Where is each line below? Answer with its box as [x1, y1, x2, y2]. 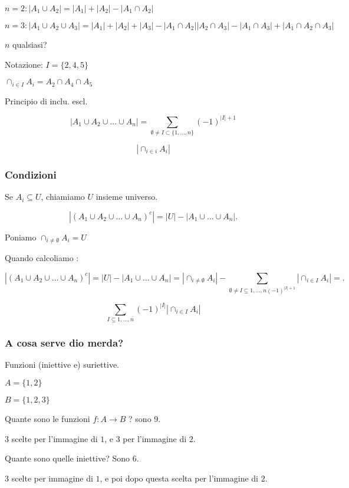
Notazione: [5, 58, 43, 70]
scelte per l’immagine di [11, 432, 98, 444]
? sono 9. [129, 413, 161, 425]
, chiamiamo [41, 190, 85, 203]
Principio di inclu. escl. [5, 94, 88, 107]
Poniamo [5, 230, 37, 243]
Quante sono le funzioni [5, 413, 90, 425]
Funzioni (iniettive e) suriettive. [5, 358, 119, 371]
